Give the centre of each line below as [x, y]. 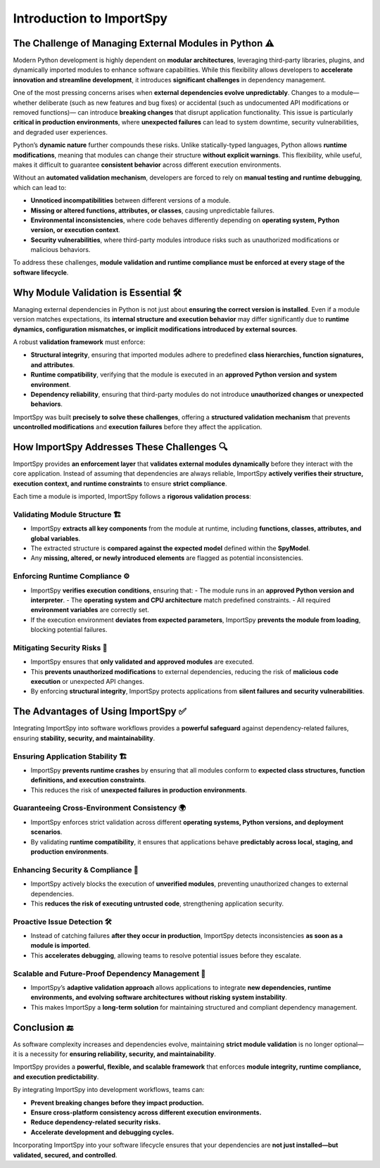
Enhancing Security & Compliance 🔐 [76, 870]
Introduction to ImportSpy [90, 18]
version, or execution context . [76, 230]
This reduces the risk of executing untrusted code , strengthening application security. [157, 903]
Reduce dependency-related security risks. [96, 1122]
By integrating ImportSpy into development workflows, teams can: [109, 1090]
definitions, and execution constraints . [89, 780]
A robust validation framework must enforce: [79, 342]
